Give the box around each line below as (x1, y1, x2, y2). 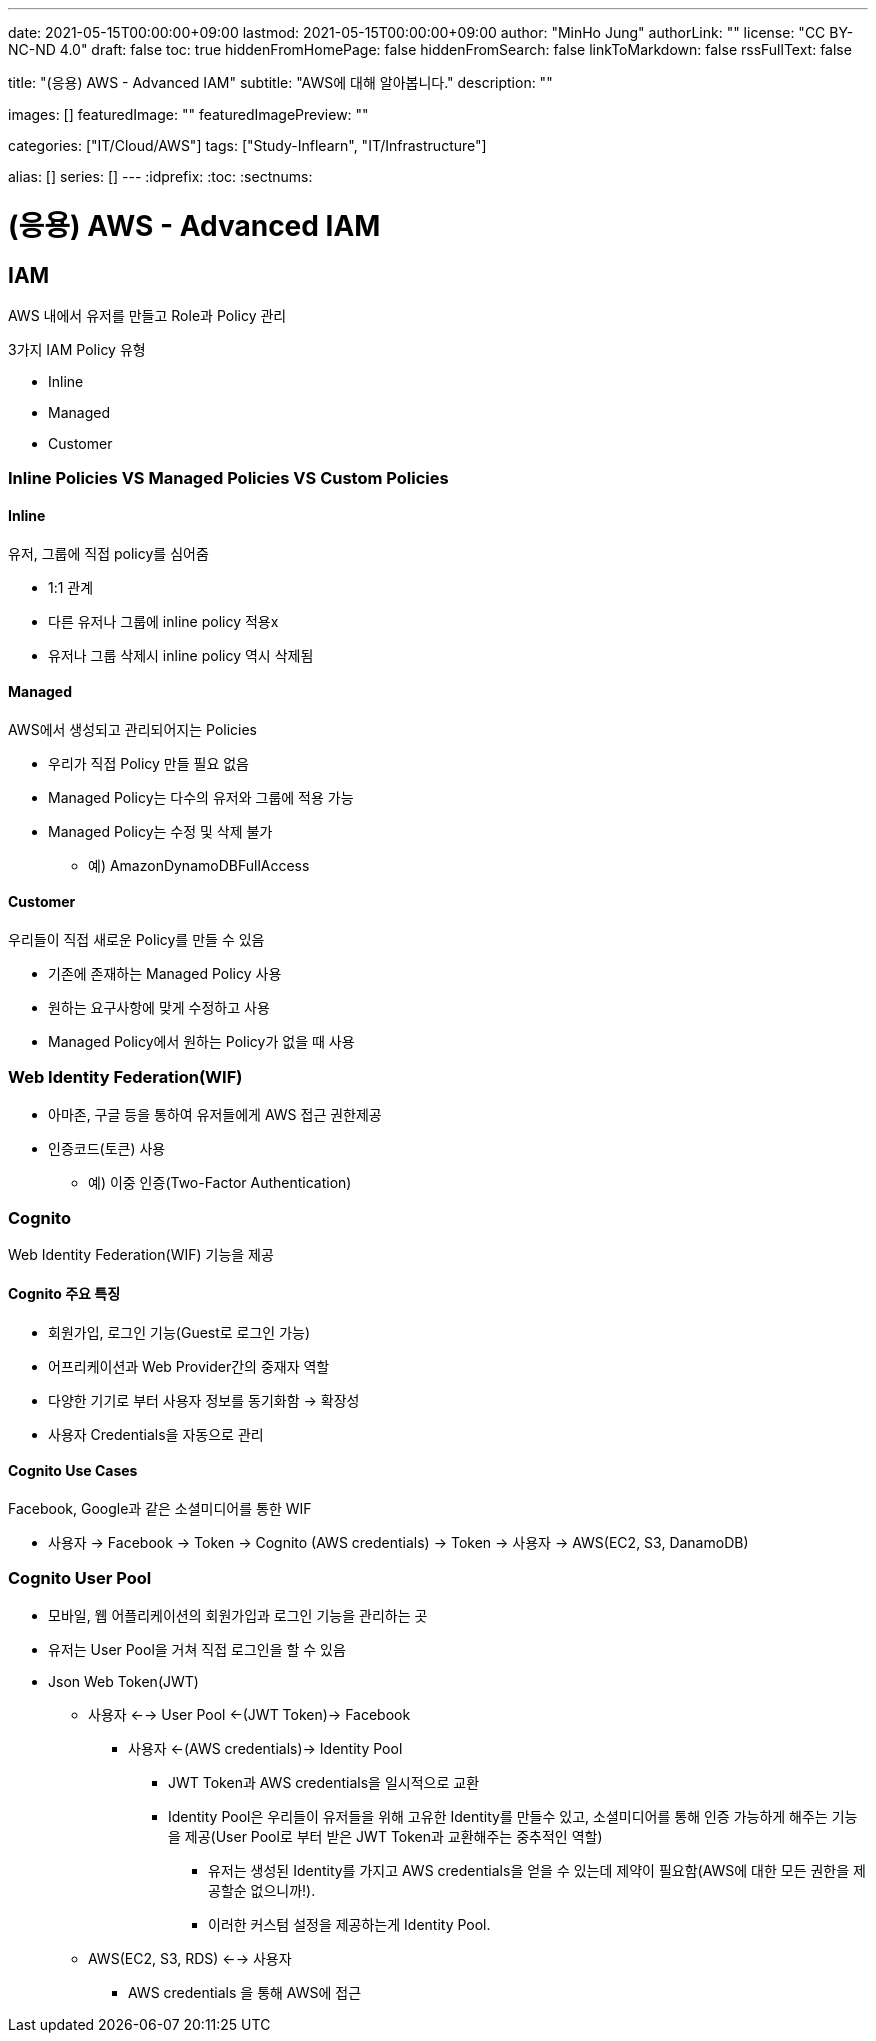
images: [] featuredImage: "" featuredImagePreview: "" (8, 106, 369, 123)
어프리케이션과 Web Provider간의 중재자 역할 (48, 1357, 330, 1375)
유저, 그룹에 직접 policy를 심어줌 (8, 544, 209, 562)
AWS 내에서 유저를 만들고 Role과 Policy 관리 (8, 306, 287, 324)
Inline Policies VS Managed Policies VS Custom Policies (8, 468, 449, 489)
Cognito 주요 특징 (8, 1285, 121, 1303)
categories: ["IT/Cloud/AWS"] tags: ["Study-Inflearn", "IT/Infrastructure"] (8, 137, 487, 154)
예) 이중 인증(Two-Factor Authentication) (88, 1173, 352, 1191)
